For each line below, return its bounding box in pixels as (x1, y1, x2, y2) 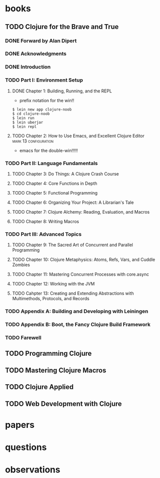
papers (5, 419, 35, 430)
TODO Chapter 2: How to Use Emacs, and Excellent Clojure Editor (12, 133, 145, 139)
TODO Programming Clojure (5, 349, 92, 358)
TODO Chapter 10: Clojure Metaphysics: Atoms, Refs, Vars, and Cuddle (12, 256, 156, 263)
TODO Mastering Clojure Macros (5, 366, 107, 374)
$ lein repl (12, 124, 37, 129)
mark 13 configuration (12, 138, 54, 144)
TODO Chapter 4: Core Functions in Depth (12, 180, 98, 186)
